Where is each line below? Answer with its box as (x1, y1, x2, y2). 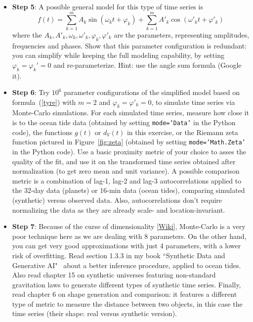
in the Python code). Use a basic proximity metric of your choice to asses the (12, 146, 246, 156)
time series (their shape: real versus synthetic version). (12, 308, 177, 319)
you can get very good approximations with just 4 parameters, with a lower (12, 240, 241, 251)
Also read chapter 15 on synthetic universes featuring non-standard (12, 270, 216, 280)
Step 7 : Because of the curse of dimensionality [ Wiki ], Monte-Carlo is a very (12, 221, 246, 231)
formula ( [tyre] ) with (12, 96, 76, 107)
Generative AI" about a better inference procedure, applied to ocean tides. (12, 260, 241, 270)
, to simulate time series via (151, 96, 235, 107)
